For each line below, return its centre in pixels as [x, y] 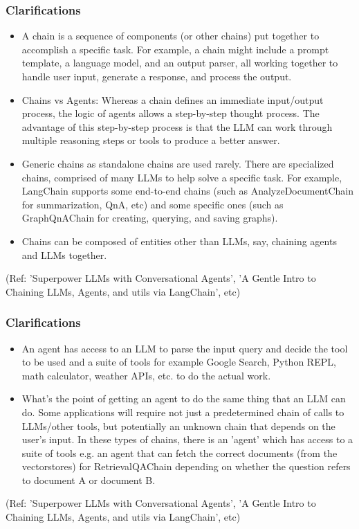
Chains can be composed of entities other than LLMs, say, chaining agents [179, 241]
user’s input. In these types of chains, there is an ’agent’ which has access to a [187, 439]
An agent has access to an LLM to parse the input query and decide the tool [185, 348]
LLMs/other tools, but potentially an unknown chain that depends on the [178, 425]
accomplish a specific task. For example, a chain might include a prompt [175, 49]
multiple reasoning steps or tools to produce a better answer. [151, 140]
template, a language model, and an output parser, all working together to [180, 63]
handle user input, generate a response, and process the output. [157, 76]
